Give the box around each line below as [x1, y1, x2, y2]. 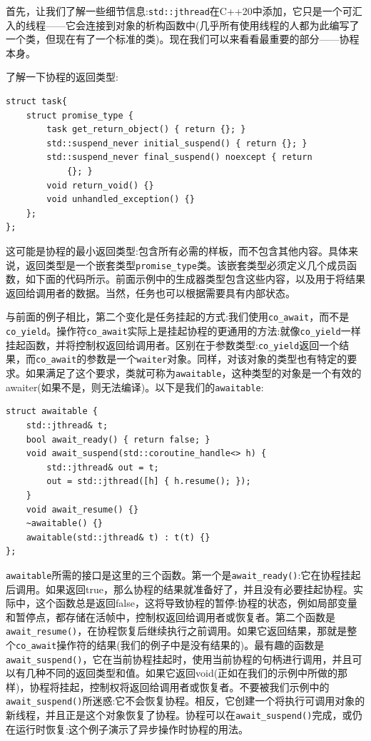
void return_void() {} [46, 180, 154, 191]
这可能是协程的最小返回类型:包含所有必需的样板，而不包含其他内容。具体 [6, 243, 348, 258]
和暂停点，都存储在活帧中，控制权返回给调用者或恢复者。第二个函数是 [6, 609, 335, 624]
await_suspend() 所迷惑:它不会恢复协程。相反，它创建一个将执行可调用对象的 [6, 693, 365, 708]
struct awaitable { [6, 406, 98, 417]
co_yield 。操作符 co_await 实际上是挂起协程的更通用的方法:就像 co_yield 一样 [6, 323, 361, 338]
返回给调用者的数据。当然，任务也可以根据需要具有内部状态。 [6, 285, 295, 300]
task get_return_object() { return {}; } [46, 124, 246, 135]
